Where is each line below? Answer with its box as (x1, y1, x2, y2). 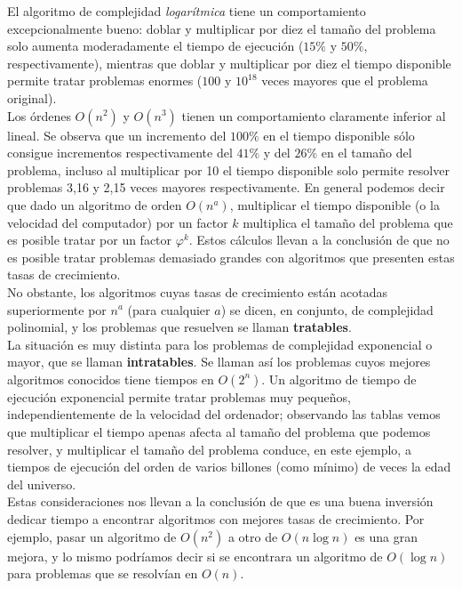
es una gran (354, 527, 418, 545)
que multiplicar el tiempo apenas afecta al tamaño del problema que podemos (7, 423, 431, 441)
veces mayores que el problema (261, 71, 428, 90)
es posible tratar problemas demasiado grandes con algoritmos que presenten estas (7, 247, 455, 266)
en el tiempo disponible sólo (263, 125, 415, 144)
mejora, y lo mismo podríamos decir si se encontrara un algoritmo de (7, 546, 383, 565)
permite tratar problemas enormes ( (7, 71, 203, 90)
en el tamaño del (321, 143, 412, 162)
